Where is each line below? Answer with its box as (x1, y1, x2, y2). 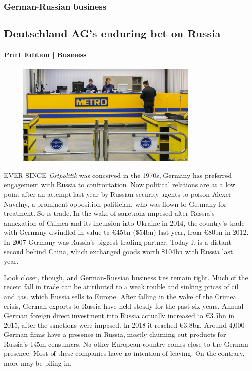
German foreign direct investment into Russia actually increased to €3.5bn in (4, 310, 234, 320)
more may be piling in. (4, 358, 72, 368)
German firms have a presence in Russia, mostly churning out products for (4, 329, 226, 339)
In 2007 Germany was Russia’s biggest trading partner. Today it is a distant (4, 236, 231, 247)
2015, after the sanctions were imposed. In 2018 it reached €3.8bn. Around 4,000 (4, 319, 245, 330)
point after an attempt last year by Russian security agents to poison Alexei (4, 189, 231, 199)
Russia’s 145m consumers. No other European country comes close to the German (4, 338, 248, 349)
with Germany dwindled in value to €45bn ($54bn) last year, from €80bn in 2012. (4, 227, 249, 237)
